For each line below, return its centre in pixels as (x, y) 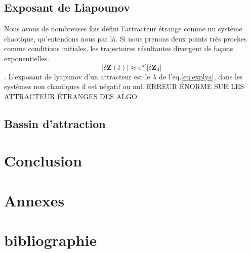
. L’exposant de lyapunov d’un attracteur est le (77, 76)
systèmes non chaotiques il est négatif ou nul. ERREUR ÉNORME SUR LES (124, 86)
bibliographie (51, 240)
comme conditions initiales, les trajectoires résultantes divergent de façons (119, 48)
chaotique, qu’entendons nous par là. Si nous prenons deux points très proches (126, 38)
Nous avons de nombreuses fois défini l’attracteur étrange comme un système (123, 29)
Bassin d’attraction (55, 123)
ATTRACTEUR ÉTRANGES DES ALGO (71, 96)
